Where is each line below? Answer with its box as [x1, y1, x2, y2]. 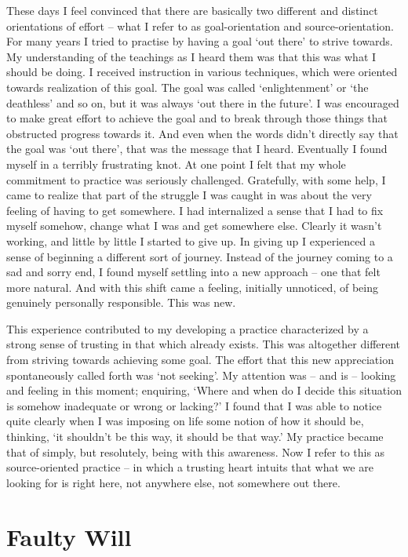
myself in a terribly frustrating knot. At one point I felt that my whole [6, 155, 346, 172]
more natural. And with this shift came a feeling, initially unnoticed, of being [6, 278, 378, 295]
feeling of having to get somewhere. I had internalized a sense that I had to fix [6, 202, 384, 218]
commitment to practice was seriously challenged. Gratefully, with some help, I [6, 171, 386, 187]
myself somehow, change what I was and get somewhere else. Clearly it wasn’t [6, 217, 382, 234]
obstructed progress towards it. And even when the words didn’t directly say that [6, 125, 399, 141]
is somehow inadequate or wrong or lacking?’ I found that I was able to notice [6, 397, 382, 413]
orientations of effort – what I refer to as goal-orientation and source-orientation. [6, 17, 395, 34]
